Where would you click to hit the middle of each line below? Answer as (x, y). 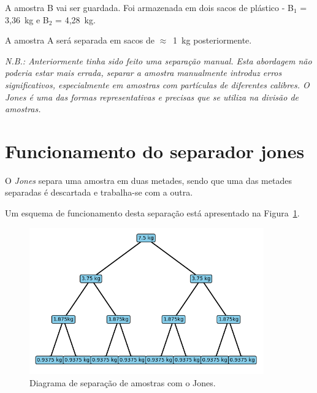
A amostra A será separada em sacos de (80, 40)
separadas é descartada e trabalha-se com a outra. (99, 192)
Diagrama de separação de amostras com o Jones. (123, 382)
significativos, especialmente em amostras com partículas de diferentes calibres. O (157, 84)
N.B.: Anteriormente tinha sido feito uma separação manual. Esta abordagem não (158, 60)
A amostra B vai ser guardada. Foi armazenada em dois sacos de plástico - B (149, 7)
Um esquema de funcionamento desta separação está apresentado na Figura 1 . (152, 213)
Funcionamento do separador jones (155, 151)
